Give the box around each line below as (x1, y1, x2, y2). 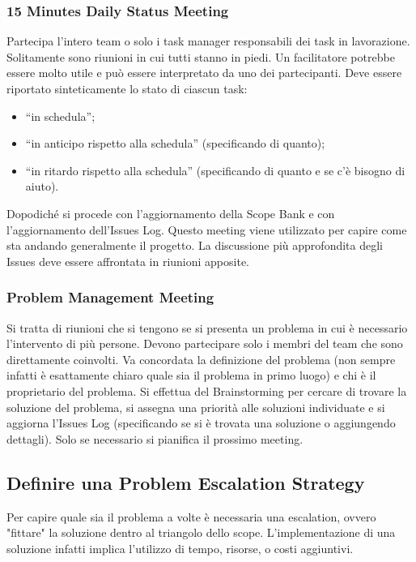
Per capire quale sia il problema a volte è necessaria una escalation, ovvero (6, 508, 376, 525)
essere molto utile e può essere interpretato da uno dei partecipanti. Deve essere (6, 64, 402, 81)
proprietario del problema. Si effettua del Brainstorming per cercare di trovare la (6, 382, 407, 399)
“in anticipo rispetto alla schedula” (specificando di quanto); (25, 135, 325, 152)
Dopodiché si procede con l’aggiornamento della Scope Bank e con (6, 204, 335, 221)
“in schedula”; (25, 107, 96, 124)
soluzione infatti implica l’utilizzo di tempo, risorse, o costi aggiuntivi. (6, 539, 354, 556)
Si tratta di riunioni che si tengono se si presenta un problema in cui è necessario (6, 319, 408, 336)
